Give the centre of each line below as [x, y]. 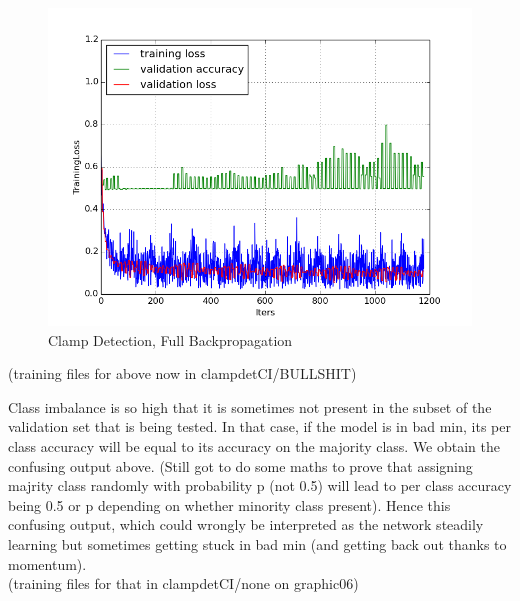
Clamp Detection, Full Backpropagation [170, 339]
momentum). [47, 563]
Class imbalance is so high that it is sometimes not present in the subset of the [250, 406]
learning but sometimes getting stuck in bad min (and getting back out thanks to [257, 543]
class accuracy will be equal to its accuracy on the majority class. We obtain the [254, 445]
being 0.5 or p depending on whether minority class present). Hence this [229, 504]
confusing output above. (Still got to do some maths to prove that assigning [240, 465]
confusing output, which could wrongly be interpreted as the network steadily [246, 524]
